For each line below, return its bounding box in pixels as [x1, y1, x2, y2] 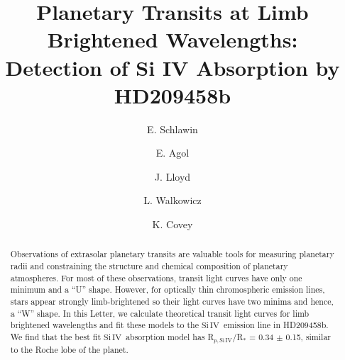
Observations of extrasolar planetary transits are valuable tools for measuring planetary [10, 248, 334, 260]
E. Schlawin [147, 121, 198, 136]
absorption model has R [126, 331, 214, 343]
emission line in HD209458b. [223, 319, 329, 331]
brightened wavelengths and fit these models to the [10, 319, 199, 331]
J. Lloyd [154, 169, 191, 184]
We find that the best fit [10, 331, 102, 343]
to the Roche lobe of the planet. [10, 343, 128, 355]
